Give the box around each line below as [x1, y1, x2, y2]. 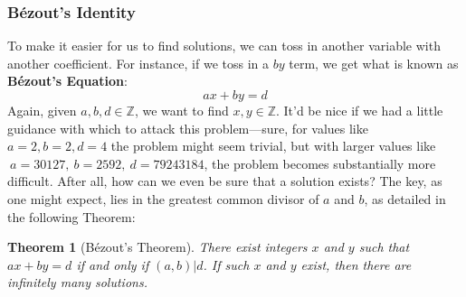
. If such [203, 255, 250, 274]
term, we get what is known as [289, 53, 459, 72]
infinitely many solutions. [7, 273, 147, 292]
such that [358, 237, 410, 256]
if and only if [76, 255, 149, 274]
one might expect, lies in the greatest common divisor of [7, 189, 319, 208]
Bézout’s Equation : [7, 71, 128, 90]
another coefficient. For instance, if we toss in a [7, 53, 270, 72]
